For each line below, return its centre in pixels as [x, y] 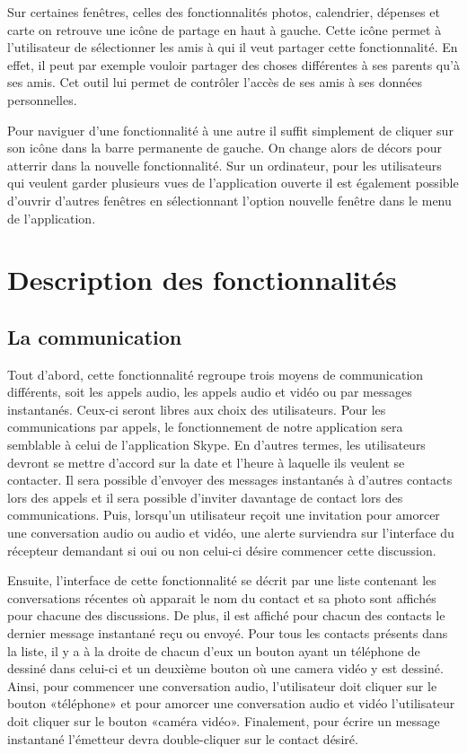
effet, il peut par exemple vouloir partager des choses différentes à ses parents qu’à [233, 64]
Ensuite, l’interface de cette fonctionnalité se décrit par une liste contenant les [222, 580]
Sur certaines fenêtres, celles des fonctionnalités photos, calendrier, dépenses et [224, 12]
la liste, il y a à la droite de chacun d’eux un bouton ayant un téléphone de [214, 650]
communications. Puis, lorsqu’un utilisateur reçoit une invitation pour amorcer [224, 515]
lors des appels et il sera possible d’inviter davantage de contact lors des [205, 497]
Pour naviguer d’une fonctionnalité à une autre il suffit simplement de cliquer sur [230, 130]
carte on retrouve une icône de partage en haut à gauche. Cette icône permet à [225, 29]
